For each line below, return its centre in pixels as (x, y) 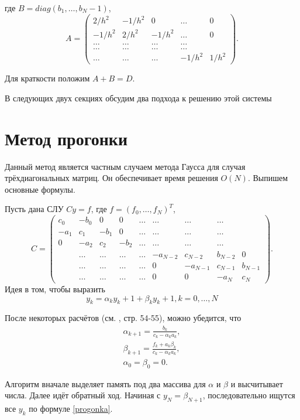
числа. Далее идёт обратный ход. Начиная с (83, 395)
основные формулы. (40, 189)
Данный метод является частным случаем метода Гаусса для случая (125, 166)
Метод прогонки (66, 138)
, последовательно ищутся (249, 395)
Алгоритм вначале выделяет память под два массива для (105, 383)
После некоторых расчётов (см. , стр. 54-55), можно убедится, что (123, 318)
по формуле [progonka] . (71, 409)
